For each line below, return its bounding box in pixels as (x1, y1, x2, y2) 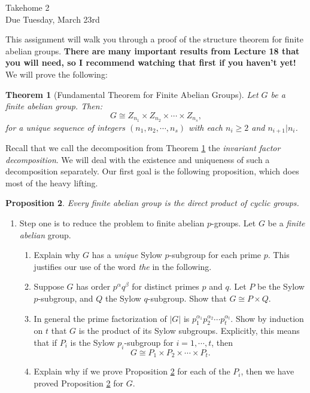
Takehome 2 (5, 1, 50, 13)
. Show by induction (230, 312, 304, 324)
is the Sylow (70, 336, 115, 348)
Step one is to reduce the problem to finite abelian (19, 217, 205, 229)
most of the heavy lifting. (5, 176, 98, 189)
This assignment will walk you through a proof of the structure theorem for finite (5, 33, 303, 45)
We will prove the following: (5, 67, 108, 80)
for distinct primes (132, 280, 199, 293)
